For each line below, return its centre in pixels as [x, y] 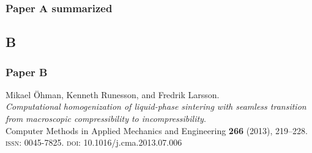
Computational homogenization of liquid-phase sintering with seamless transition [156, 106]
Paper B [27, 72]
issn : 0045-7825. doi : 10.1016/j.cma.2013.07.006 [94, 142]
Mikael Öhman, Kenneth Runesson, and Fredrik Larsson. [113, 94]
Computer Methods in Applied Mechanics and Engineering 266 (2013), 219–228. [157, 130]
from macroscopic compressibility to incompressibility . [106, 119]
